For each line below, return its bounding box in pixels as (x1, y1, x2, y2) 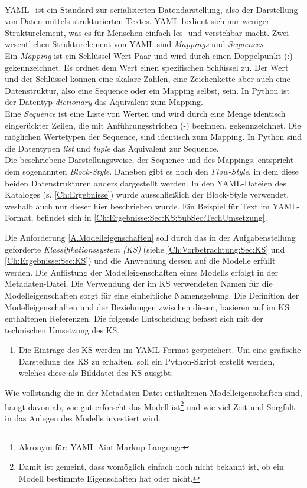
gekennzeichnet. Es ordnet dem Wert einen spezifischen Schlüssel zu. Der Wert (5, 61, 289, 73)
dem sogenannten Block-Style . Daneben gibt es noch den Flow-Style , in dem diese (5, 165, 299, 177)
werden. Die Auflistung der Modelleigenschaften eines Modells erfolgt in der (5, 266, 279, 278)
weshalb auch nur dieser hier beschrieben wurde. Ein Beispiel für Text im (5, 199, 270, 212)
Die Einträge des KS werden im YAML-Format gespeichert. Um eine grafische (18, 343, 301, 356)
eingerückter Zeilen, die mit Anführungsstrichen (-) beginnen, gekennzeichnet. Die (5, 119, 301, 131)
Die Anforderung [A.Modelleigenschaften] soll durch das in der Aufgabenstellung (5, 231, 296, 243)
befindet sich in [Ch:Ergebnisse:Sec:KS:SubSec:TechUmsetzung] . (36, 211, 267, 224)
